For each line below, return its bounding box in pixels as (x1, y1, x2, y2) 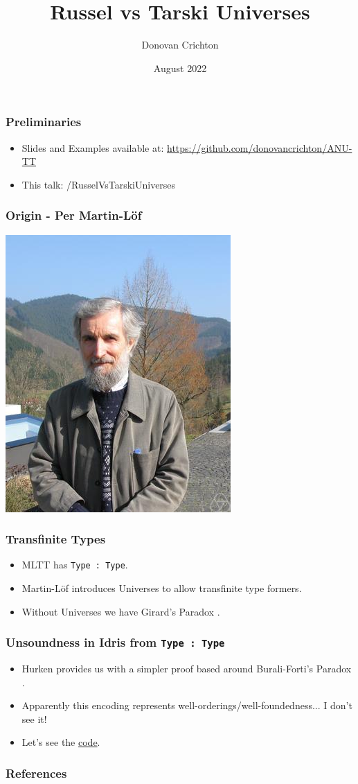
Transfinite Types (6, 530, 106, 548)
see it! (21, 711, 47, 726)
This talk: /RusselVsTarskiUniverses (21, 177, 176, 191)
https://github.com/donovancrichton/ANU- (166, 140, 352, 155)
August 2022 (153, 60, 207, 75)
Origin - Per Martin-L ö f (6, 207, 142, 224)
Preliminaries (6, 113, 82, 130)
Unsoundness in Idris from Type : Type (6, 634, 225, 651)
